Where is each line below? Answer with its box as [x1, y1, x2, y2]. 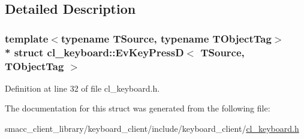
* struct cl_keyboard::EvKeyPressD [5, 44, 184, 59]
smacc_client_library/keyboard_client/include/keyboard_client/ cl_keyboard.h [5, 122, 299, 135]
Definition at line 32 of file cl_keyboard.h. [5, 81, 160, 94]
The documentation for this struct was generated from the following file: [5, 102, 270, 114]
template [5, 31, 49, 46]
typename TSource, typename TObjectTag [61, 31, 272, 46]
